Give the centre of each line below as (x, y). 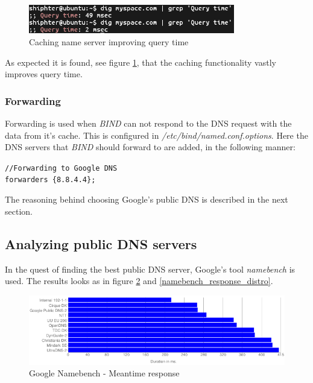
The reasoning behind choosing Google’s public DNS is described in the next (147, 199)
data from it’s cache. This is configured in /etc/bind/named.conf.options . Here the (156, 135)
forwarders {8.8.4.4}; (50, 180)
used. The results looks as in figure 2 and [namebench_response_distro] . (139, 281)
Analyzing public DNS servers (101, 243)
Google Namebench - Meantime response (104, 373)
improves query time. (44, 74)
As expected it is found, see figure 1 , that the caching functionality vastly (141, 62)
